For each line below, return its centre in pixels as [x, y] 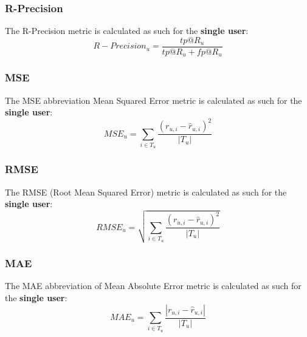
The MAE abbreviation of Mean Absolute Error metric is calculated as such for [153, 286]
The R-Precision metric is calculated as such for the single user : [127, 31]
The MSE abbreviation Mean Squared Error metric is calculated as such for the [153, 100]
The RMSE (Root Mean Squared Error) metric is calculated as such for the [146, 192]
